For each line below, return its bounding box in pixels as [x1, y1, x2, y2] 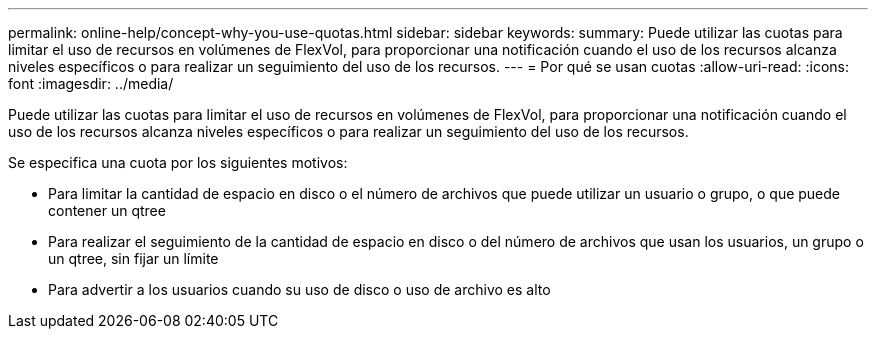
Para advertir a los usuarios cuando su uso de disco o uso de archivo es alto [48, 281, 551, 298]
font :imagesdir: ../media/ [8, 75, 174, 92]
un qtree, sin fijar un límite [48, 250, 219, 267]
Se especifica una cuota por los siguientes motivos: [8, 154, 348, 171]
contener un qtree [48, 202, 166, 219]
